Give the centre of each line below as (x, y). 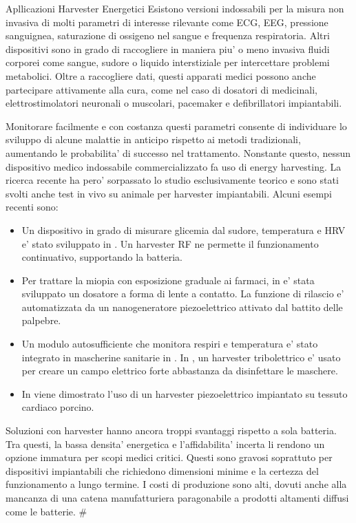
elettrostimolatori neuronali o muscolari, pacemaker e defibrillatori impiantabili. (174, 103)
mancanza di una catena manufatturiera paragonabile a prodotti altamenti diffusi (177, 498)
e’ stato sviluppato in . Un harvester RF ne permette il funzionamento (170, 243)
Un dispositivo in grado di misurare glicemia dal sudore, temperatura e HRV (184, 230)
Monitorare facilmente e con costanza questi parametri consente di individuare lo (176, 126)
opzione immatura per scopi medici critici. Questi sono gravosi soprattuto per (169, 457)
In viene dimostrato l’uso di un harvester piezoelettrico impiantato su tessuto (185, 393)
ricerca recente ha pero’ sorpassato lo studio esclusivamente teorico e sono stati (172, 180)
